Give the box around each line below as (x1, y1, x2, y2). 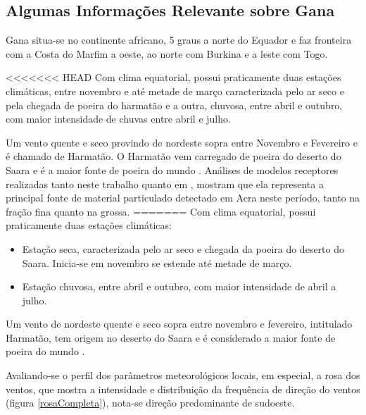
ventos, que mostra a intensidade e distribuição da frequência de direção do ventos (6, 381, 360, 396)
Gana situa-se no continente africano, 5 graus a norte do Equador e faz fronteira (6, 32, 352, 47)
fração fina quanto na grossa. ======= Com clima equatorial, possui (6, 204, 316, 218)
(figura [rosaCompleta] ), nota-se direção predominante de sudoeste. (6, 395, 295, 410)
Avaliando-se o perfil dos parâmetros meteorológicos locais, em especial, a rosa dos (6, 368, 360, 383)
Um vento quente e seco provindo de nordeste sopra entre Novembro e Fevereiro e (6, 135, 358, 149)
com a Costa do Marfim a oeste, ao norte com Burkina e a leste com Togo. (6, 46, 328, 61)
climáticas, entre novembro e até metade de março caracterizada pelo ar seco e (6, 83, 344, 98)
